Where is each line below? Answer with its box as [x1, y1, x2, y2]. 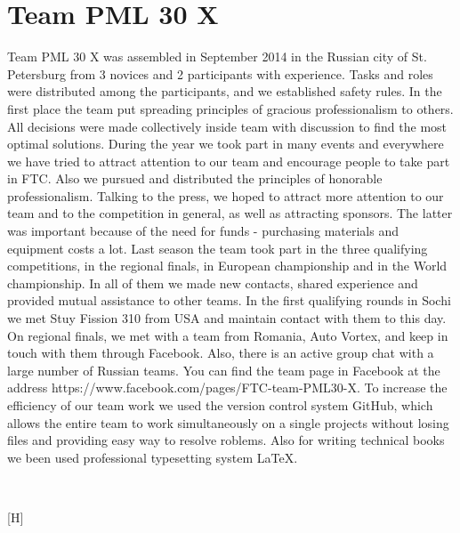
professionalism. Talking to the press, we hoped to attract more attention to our [7, 186, 444, 205]
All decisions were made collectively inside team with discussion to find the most [7, 117, 448, 135]
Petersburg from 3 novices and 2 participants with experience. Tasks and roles [7, 64, 433, 83]
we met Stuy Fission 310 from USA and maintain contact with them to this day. [7, 309, 447, 327]
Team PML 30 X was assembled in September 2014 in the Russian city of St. [7, 47, 427, 66]
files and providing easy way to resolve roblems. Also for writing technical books [7, 431, 445, 449]
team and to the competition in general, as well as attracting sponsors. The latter [7, 204, 453, 222]
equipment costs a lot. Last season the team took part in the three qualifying [7, 238, 428, 257]
